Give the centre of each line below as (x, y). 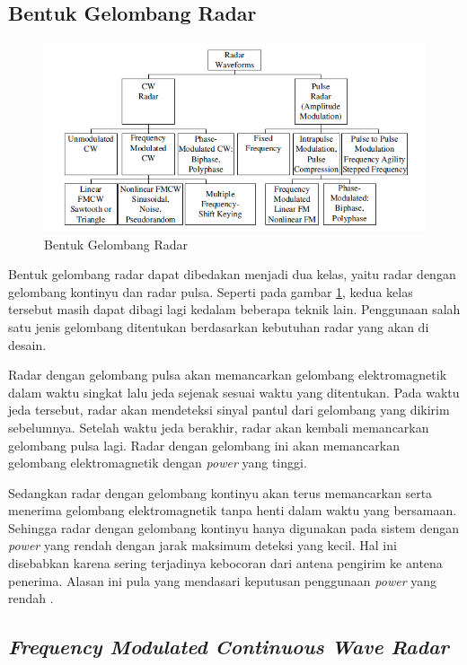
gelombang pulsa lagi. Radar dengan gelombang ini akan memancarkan (204, 445)
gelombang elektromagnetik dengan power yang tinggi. (158, 463)
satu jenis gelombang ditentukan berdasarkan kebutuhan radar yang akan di (219, 326)
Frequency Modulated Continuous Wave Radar (229, 647)
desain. (27, 344)
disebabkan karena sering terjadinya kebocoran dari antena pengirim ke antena (225, 563)
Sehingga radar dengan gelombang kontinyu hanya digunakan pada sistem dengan (233, 527)
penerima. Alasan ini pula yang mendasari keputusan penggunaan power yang (223, 580)
